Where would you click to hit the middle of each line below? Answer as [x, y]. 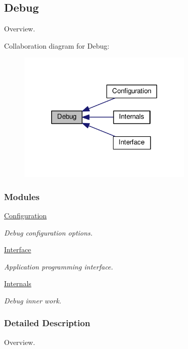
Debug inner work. [33, 300]
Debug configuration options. [48, 232]
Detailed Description [47, 323]
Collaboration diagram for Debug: [57, 45]
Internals [18, 283]
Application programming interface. [59, 266]
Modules [22, 196]
